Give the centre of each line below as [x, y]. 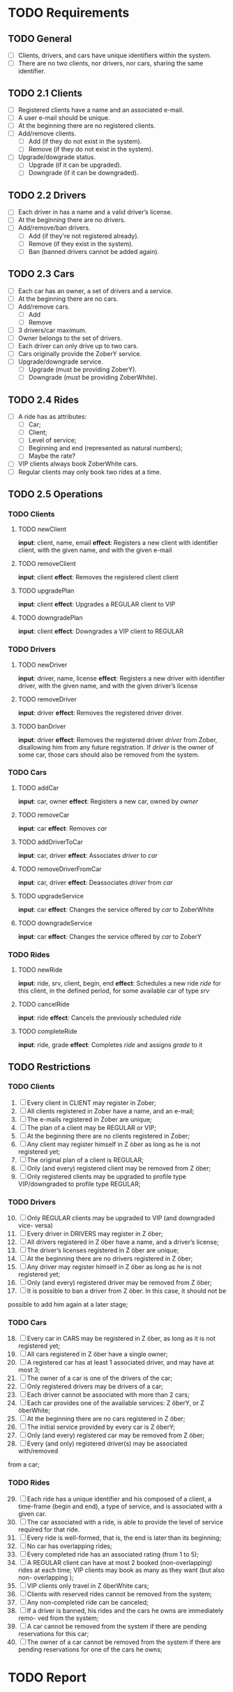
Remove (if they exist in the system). [81, 244]
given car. [32, 1513]
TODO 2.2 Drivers [47, 195]
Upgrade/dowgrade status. [57, 157]
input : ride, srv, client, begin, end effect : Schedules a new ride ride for [120, 984]
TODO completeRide [47, 1032]
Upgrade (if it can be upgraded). [75, 165]
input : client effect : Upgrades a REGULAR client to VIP [97, 604]
